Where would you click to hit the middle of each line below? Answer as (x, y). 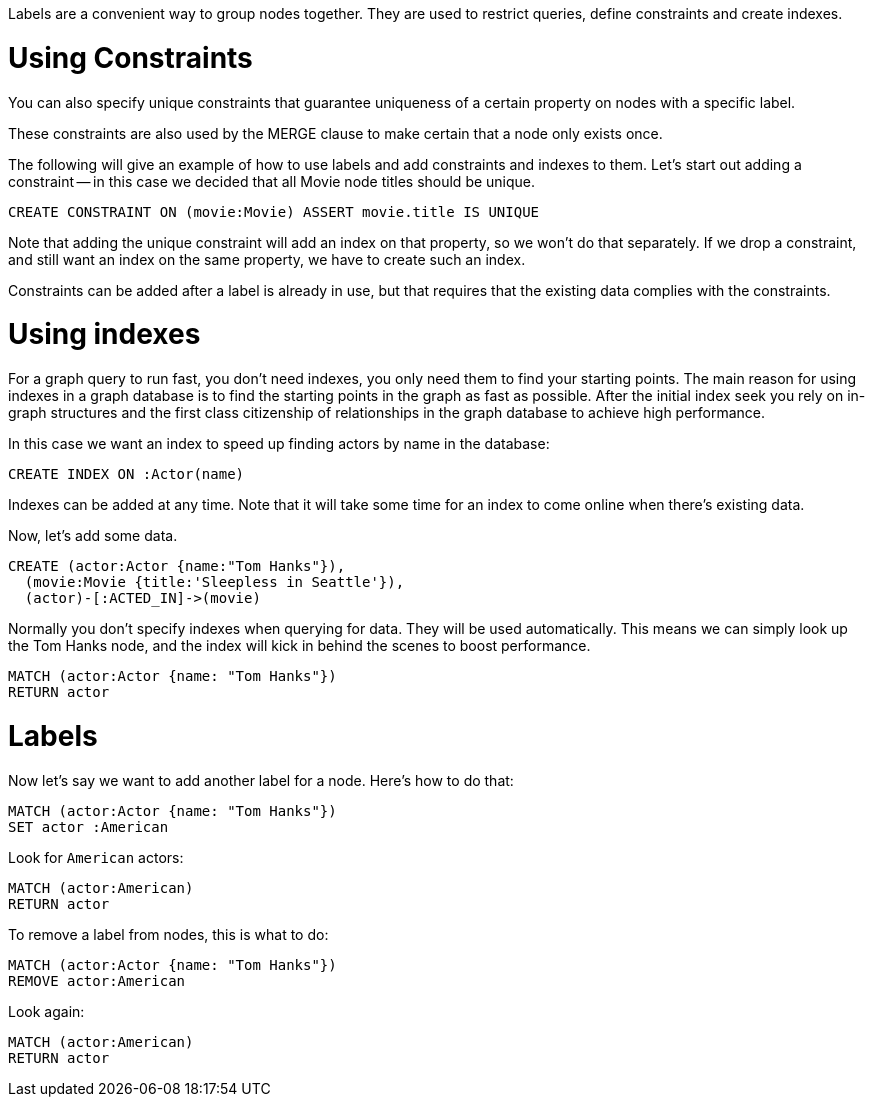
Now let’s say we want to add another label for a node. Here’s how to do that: (261, 780)
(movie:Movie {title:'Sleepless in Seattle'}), (214, 582)
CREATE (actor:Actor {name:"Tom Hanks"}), (177, 566)
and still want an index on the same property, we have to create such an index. (267, 259)
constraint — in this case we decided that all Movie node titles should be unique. (272, 181)
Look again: (46, 1011)
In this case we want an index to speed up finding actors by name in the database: (279, 443)
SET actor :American (88, 826)
